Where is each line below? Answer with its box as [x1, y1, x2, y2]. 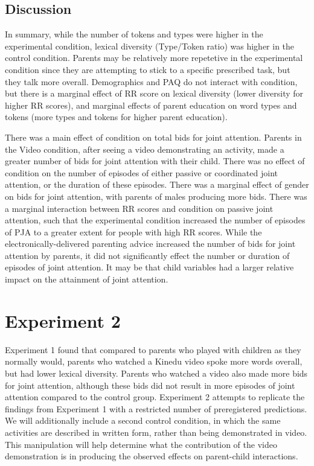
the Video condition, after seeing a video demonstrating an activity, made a [5, 142, 284, 155]
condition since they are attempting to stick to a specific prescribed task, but [5, 63, 290, 75]
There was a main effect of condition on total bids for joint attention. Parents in [5, 130, 302, 143]
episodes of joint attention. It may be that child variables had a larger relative [5, 261, 294, 273]
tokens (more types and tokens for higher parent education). [5, 110, 228, 123]
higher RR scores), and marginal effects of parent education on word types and [5, 98, 297, 111]
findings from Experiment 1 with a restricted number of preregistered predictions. [5, 402, 307, 415]
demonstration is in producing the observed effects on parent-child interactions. [5, 450, 298, 462]
